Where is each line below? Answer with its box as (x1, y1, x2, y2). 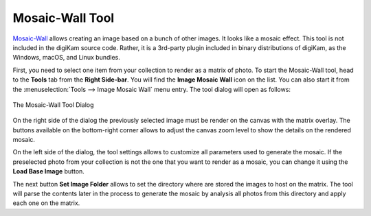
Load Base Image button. (12, 167, 85, 176)
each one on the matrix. (12, 199, 80, 207)
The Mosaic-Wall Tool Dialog (12, 100, 94, 109)
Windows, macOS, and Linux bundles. (12, 53, 120, 62)
